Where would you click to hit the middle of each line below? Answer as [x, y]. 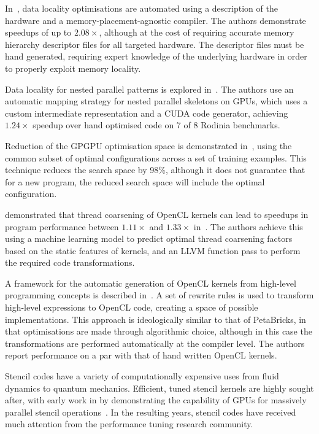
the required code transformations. [70, 262]
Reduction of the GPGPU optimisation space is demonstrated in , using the [148, 145]
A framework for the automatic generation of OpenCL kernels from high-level [151, 283]
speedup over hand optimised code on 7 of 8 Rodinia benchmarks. [156, 125]
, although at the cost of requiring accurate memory [197, 32]
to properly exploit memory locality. [73, 68]
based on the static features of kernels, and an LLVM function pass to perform [153, 250]
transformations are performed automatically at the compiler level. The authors [155, 343]
